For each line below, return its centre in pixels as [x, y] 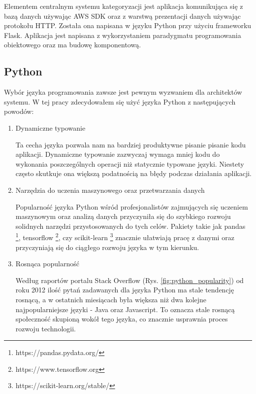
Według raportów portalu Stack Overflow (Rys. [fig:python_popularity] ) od [129, 280]
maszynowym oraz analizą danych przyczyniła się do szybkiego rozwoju [123, 216]
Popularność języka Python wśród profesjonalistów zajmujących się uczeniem [132, 206]
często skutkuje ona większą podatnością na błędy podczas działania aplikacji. [133, 173]
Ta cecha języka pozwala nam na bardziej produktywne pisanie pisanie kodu [131, 144]
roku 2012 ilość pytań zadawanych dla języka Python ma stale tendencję [125, 290]
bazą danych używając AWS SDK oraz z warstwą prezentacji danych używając [123, 16]
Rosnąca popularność [47, 264]
